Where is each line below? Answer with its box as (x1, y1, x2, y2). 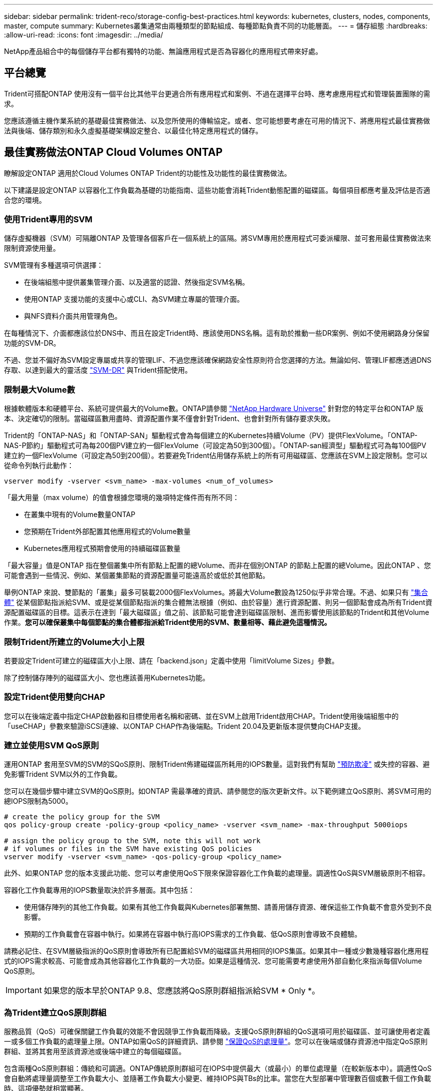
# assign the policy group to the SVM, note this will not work (4, 837, 261, 845)
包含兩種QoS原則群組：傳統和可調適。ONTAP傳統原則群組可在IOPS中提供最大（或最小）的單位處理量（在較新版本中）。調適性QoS (4, 1064, 432, 1073)
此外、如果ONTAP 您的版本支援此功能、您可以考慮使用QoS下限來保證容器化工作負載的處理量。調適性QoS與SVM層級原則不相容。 (4, 869, 430, 878)
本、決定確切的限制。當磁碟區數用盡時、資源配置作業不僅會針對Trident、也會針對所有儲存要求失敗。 (4, 414, 335, 423)
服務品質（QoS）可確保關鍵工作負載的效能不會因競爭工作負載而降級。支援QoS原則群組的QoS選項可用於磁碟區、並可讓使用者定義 (4, 1027, 431, 1036)
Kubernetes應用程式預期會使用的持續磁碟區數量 (24, 544, 181, 553)
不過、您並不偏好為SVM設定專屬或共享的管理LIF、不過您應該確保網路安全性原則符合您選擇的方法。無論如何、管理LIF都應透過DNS (4, 356, 432, 365)
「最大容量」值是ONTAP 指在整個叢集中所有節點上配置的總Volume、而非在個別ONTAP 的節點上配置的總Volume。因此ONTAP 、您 (4, 561, 431, 570)
